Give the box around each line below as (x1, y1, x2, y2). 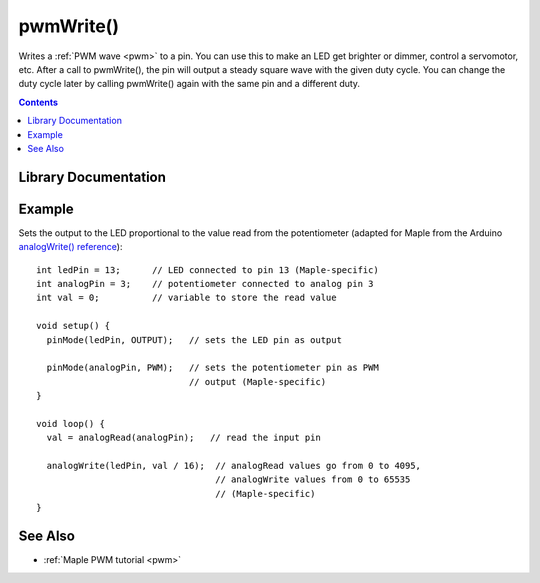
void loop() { (36, 418, 105, 429)
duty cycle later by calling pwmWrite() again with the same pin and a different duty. (18, 78, 360, 90)
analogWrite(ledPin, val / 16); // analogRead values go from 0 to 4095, (46, 460, 422, 472)
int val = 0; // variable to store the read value (36, 292, 337, 304)
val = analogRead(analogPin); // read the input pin (46, 432, 322, 444)
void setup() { (36, 320, 111, 332)
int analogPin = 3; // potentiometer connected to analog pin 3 (36, 278, 374, 289)
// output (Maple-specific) (188, 376, 327, 387)
